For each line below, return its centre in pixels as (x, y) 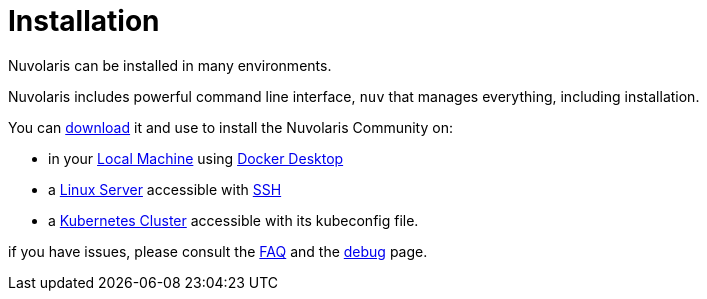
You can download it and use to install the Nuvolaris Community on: (230, 127)
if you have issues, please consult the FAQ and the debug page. (218, 251)
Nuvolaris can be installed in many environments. (170, 65)
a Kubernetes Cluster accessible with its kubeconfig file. (233, 220)
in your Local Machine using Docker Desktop (196, 158)
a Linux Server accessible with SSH (165, 189)
